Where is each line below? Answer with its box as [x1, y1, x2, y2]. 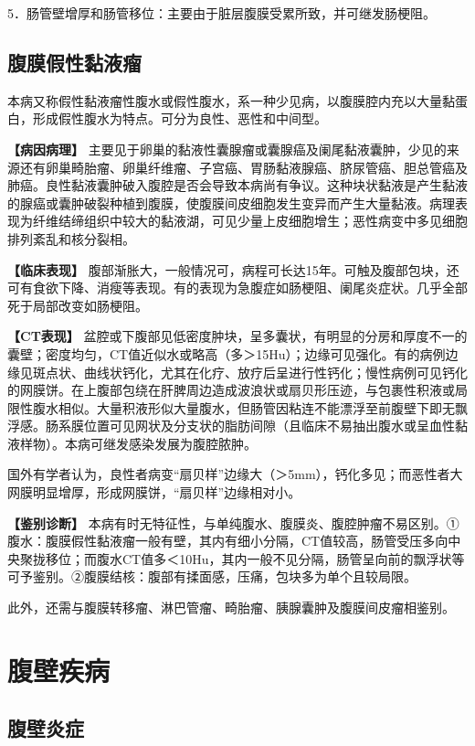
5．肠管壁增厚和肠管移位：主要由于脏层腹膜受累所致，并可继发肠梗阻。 [7, 4, 436, 22]
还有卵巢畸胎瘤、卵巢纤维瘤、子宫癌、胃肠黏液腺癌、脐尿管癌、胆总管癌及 [19, 157, 468, 176]
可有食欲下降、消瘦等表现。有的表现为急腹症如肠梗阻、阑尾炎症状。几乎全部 [7, 278, 468, 297]
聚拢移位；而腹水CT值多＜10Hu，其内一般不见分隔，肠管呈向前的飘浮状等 [19, 549, 465, 568]
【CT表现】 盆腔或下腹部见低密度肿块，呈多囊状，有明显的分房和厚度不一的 [7, 326, 468, 346]
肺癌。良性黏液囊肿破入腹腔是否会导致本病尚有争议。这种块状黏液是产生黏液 [7, 176, 468, 195]
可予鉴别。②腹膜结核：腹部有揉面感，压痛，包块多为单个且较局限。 [7, 567, 417, 586]
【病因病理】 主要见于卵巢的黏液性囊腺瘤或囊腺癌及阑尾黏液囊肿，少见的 [7, 139, 447, 158]
